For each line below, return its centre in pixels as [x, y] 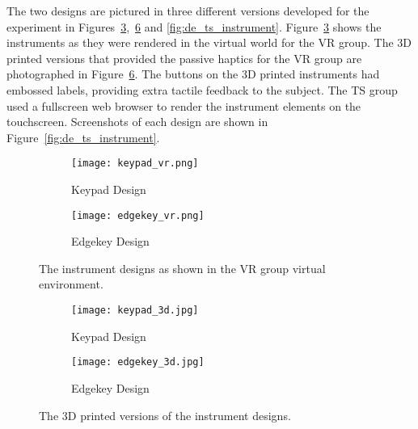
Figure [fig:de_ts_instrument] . [83, 137]
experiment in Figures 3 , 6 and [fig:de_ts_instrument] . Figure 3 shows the [194, 26]
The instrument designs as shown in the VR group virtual [182, 268]
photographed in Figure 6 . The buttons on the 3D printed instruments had [193, 74]
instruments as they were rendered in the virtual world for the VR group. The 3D [209, 42]
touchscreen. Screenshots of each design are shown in [137, 122]
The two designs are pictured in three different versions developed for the [188, 11]
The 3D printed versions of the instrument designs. [165, 415]
